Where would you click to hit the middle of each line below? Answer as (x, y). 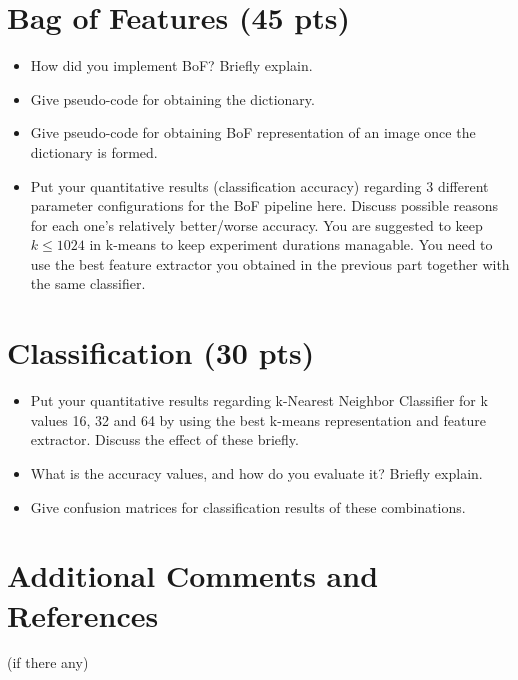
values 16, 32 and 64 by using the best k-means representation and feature (258, 419)
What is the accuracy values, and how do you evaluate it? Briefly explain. (256, 472)
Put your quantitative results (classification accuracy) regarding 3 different (259, 185)
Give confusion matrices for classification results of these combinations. (248, 506)
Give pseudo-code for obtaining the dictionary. (172, 98)
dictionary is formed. (94, 151)
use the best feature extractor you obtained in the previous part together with (270, 263)
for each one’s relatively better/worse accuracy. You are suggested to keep (256, 224)
